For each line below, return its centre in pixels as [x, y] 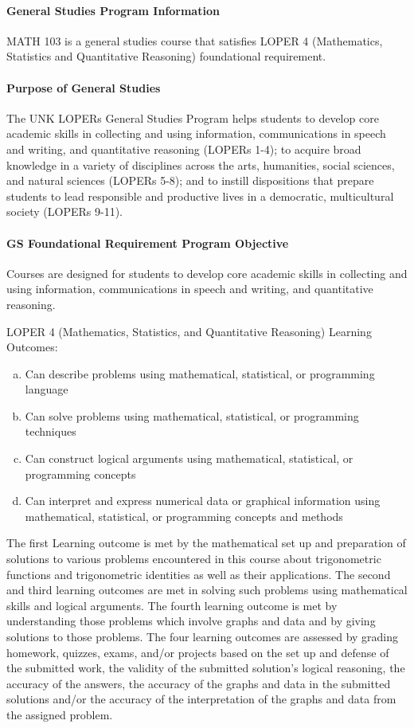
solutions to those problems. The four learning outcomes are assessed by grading [203, 637]
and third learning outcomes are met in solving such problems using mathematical [207, 590]
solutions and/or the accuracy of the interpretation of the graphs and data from [201, 699]
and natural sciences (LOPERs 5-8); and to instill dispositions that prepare [190, 180]
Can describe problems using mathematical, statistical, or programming [200, 373]
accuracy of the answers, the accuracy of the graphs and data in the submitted [199, 683]
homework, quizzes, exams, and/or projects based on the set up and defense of [198, 652]
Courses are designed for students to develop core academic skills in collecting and [207, 273]
